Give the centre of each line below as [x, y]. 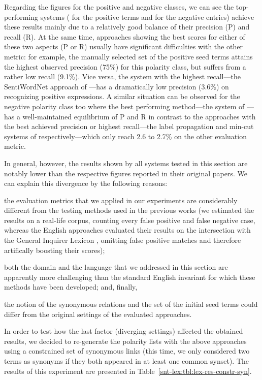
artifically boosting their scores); [55, 250]
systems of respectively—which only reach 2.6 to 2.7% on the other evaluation [125, 136]
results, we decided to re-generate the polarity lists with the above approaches [125, 341]
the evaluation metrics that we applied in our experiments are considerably [121, 200]
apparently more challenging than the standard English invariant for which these [130, 277]
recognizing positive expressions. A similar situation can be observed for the [122, 96]
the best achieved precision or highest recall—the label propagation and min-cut [129, 126]
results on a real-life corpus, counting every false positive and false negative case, [130, 220]
